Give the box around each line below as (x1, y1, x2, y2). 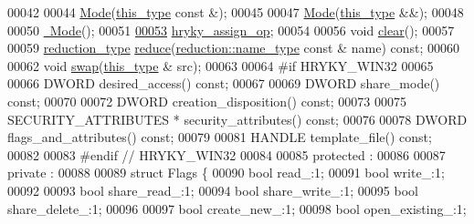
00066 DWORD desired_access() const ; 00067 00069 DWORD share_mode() (7, 74, 440, 93)
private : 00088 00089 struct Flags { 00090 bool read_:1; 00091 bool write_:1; (7, 163, 445, 182)
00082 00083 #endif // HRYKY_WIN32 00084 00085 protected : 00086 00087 (7, 145, 446, 164)
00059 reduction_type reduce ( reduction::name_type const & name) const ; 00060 (7, 38, 460, 57)
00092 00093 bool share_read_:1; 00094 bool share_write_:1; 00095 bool (7, 180, 418, 199)
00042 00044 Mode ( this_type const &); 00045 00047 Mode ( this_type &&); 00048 (7, 3, 464, 21)
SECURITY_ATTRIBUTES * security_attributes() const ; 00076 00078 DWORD (7, 109, 468, 128)
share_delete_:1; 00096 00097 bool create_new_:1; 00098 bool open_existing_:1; (7, 199, 467, 218)
